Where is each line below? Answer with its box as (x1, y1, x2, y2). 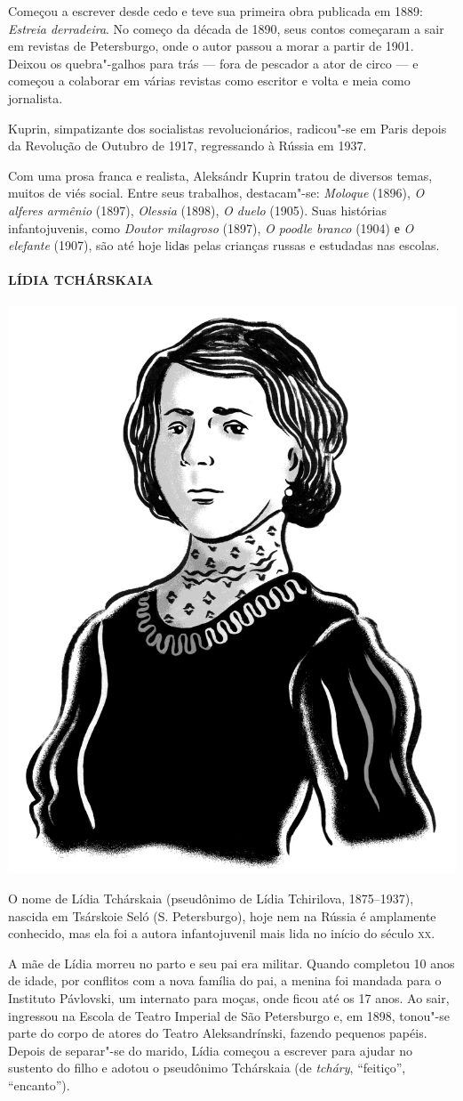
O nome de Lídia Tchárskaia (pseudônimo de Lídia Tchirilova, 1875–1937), (8, 889, 414, 908)
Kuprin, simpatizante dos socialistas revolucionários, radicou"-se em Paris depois (8, 118, 447, 137)
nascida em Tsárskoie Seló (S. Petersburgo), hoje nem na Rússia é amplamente (8, 906, 436, 925)
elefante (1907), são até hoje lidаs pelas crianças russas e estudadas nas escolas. (8, 236, 440, 255)
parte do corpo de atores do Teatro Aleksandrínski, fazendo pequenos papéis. (8, 1024, 427, 1042)
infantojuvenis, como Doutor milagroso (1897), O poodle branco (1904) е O (8, 218, 414, 237)
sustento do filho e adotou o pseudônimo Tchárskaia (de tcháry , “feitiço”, (8, 1058, 406, 1077)
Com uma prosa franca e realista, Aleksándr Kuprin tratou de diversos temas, (8, 166, 433, 184)
